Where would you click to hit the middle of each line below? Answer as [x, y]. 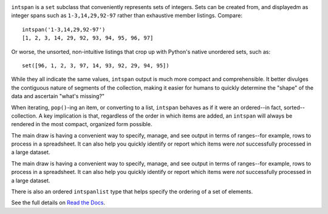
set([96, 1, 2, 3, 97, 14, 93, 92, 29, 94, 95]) [96, 65]
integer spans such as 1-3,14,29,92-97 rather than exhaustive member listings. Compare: [127, 16]
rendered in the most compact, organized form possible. [82, 124]
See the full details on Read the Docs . [58, 202]
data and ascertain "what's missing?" [58, 96]
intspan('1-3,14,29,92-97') [64, 29]
